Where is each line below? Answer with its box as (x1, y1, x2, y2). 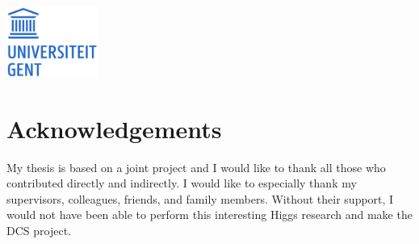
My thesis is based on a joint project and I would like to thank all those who (6, 158, 386, 175)
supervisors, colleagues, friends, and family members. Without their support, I (6, 190, 394, 207)
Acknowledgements (6, 111, 222, 145)
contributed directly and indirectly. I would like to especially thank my (6, 175, 357, 191)
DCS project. (6, 221, 71, 238)
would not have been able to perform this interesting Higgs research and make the (6, 206, 413, 223)
